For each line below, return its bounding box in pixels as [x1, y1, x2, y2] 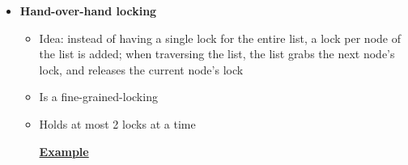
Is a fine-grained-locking [39, 88, 158, 105]
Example [39, 142, 89, 159]
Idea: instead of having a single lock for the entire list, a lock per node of [39, 29, 401, 46]
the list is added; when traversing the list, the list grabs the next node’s [39, 45, 395, 62]
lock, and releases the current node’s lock [39, 61, 244, 78]
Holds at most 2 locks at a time [39, 115, 196, 132]
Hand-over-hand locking [19, 2, 157, 19]
